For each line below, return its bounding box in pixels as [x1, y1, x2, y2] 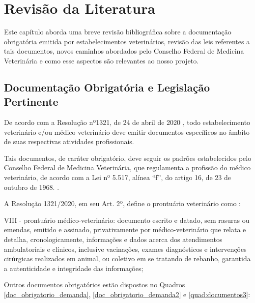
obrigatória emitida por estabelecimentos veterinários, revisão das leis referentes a [4, 36, 250, 46]
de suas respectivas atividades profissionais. [4, 136, 134, 147]
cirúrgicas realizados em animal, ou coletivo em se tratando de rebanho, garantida [4, 253, 251, 264]
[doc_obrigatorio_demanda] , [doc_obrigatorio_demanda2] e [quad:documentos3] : [4, 289, 250, 299]
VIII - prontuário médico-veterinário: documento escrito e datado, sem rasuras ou [4, 214, 250, 225]
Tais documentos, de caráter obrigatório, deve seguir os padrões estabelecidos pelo [4, 152, 252, 163]
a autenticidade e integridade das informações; [4, 263, 143, 273]
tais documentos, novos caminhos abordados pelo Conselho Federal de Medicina [4, 46, 244, 56]
